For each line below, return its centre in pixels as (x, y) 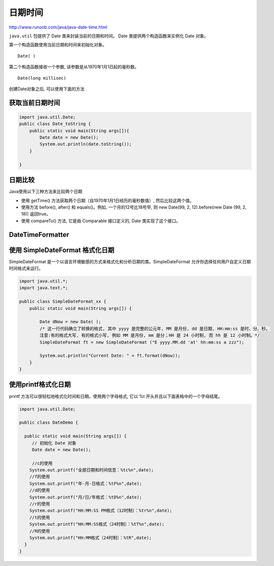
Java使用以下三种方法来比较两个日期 (46, 192)
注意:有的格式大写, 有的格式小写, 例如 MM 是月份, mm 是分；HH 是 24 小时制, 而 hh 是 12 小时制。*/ (150, 336)
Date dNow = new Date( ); (70, 322)
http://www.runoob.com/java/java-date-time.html (58, 27)
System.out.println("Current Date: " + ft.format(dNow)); (110, 356)
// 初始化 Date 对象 (54, 443)
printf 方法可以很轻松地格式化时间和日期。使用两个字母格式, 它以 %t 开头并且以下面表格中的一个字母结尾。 (116, 396)
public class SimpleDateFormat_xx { (63, 302)
